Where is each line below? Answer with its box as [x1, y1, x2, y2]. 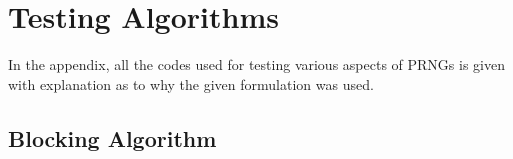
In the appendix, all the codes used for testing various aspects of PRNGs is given [8, 54, 505, 75]
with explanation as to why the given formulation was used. [8, 73, 374, 94]
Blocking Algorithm [8, 122, 217, 153]
